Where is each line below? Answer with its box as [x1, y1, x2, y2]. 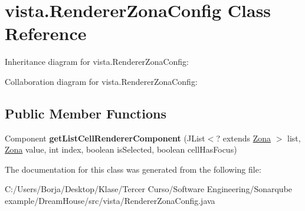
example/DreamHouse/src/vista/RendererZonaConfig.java [5, 194, 215, 207]
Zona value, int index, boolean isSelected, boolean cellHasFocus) [5, 143, 237, 156]
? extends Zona [216, 131, 271, 144]
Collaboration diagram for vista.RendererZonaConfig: [5, 75, 198, 87]
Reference [5, 21, 87, 45]
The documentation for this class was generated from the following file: [5, 163, 261, 175]
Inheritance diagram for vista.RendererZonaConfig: [5, 55, 189, 68]
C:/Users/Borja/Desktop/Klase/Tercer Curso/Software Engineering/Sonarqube [5, 183, 293, 195]
